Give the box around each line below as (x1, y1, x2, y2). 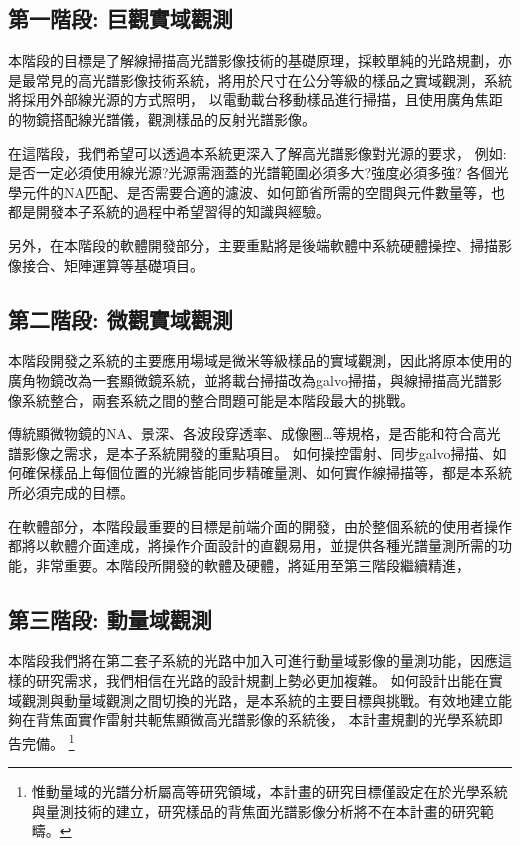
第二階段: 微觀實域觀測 (8, 303, 233, 334)
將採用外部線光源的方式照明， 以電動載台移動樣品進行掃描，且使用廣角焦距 (8, 89, 503, 110)
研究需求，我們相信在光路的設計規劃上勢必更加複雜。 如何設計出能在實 (35, 670, 503, 691)
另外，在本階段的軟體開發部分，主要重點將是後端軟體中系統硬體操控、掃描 (8, 234, 498, 255)
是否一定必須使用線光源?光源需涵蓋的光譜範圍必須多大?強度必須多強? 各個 (8, 162, 495, 183)
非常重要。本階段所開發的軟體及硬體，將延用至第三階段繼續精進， (35, 554, 470, 575)
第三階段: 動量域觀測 (8, 603, 212, 634)
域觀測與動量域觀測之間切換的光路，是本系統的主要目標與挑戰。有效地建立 (8, 689, 498, 710)
